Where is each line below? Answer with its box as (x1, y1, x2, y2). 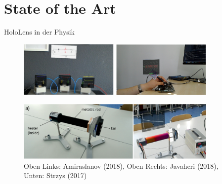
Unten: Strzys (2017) (24, 170, 87, 181)
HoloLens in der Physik (4, 27, 75, 37)
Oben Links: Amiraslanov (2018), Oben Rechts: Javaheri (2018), (24, 160, 219, 171)
